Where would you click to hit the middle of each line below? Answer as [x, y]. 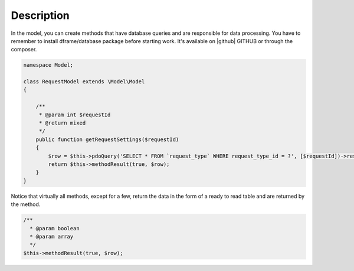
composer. [24, 50]
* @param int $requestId [75, 115]
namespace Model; [48, 65]
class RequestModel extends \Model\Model [84, 82]
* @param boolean [55, 228]
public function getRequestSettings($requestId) [107, 139]
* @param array [52, 236]
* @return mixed [62, 123]
